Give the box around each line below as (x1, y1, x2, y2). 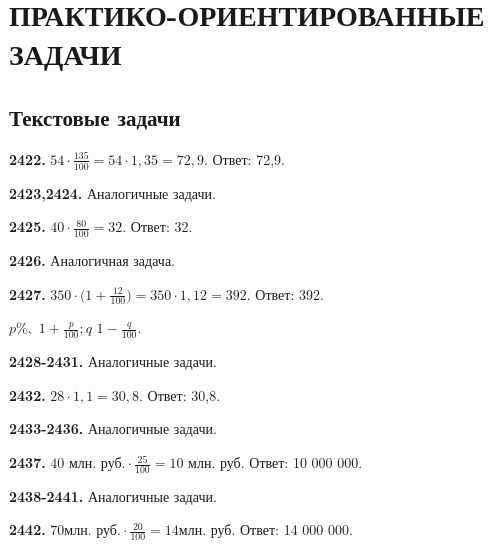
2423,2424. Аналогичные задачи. (9, 182, 216, 203)
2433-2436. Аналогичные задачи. (9, 418, 217, 439)
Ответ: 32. (130, 216, 193, 237)
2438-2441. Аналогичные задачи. (9, 485, 217, 506)
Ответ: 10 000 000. (249, 452, 363, 473)
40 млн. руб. (50, 457, 126, 472)
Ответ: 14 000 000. (239, 519, 353, 540)
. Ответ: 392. (246, 283, 324, 304)
